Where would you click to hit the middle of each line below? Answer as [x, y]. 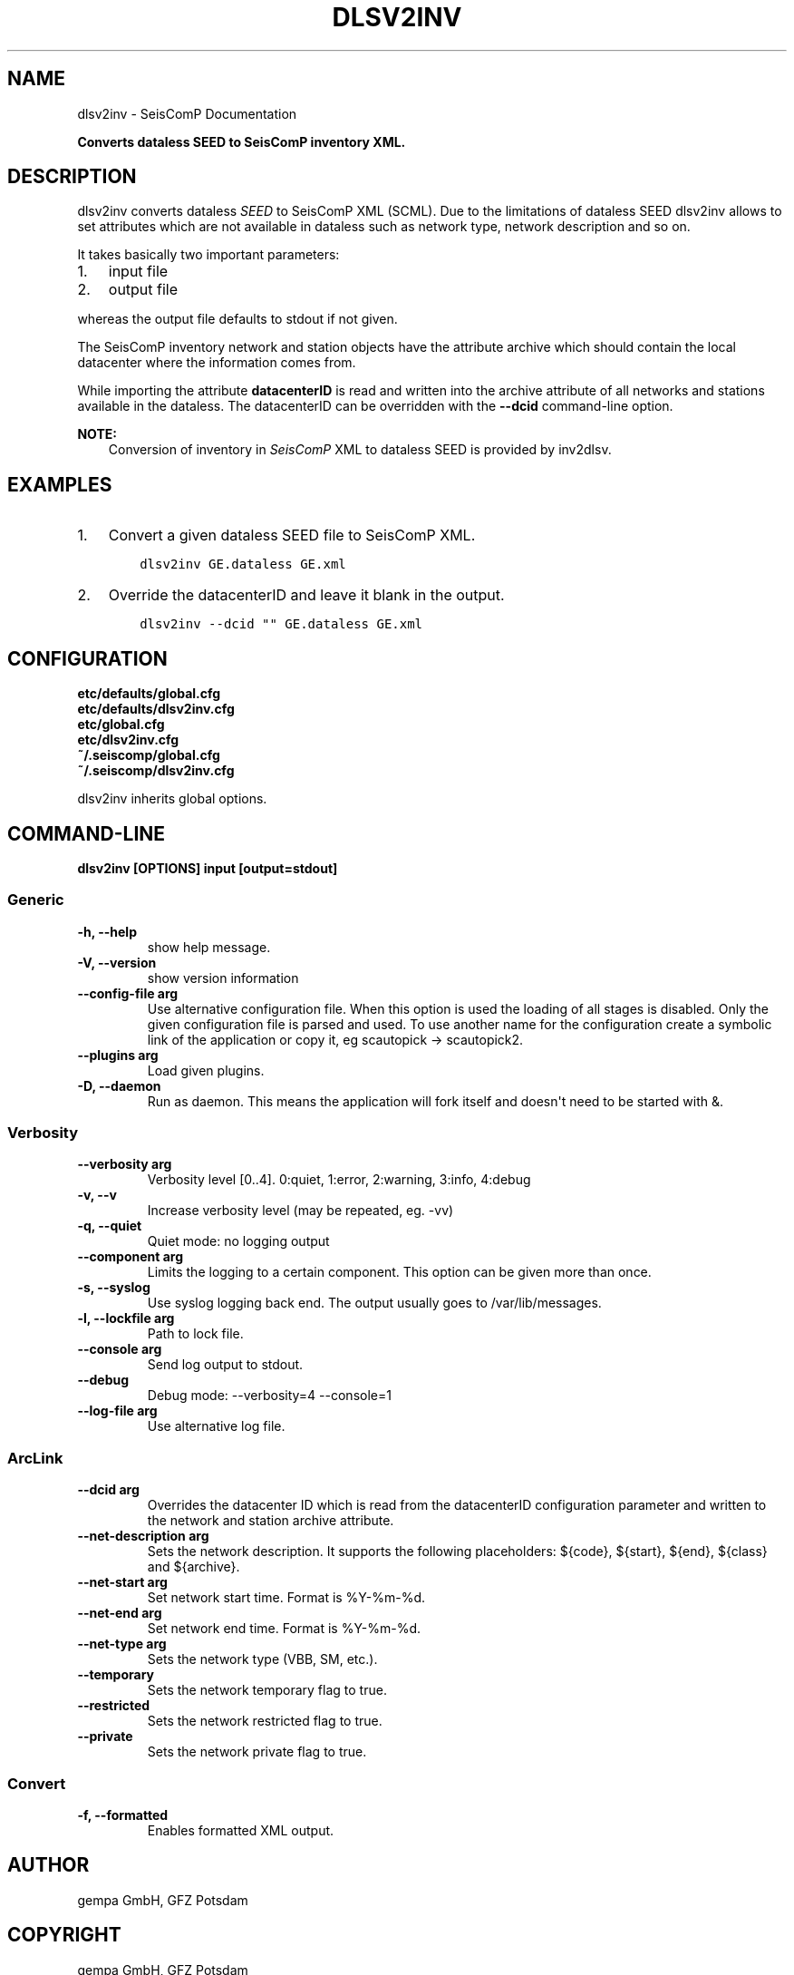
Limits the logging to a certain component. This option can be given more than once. [399, 1272]
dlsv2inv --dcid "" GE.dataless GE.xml [281, 624]
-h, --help [107, 931]
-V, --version [117, 962]
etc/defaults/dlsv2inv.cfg [156, 709]
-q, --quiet [110, 1226]
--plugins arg [118, 1055]
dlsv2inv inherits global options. [172, 799]
